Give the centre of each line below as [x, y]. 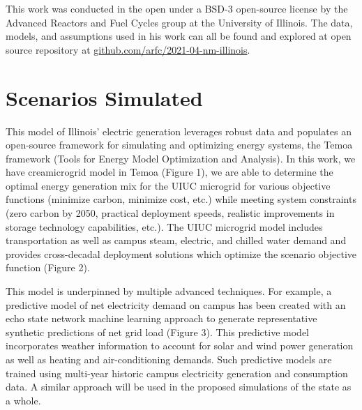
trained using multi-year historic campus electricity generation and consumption [177, 373]
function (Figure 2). [48, 267]
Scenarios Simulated [104, 97]
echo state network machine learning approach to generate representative [161, 318]
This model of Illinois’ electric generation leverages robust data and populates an [179, 131]
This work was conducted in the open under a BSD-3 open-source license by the [177, 8]
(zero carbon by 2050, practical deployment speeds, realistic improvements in [170, 213]
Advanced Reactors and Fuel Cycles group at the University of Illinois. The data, [179, 22]
